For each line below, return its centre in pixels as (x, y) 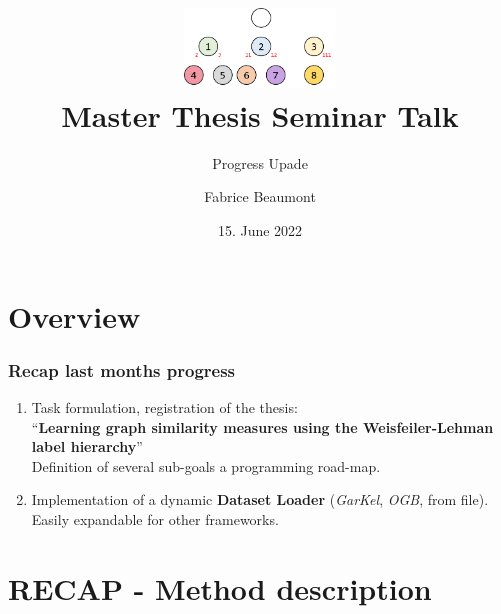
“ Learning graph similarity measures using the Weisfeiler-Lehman (262, 426)
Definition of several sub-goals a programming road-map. (206, 465)
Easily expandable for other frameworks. (155, 519)
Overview (74, 315)
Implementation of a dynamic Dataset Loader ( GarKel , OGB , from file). (260, 499)
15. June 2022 (260, 230)
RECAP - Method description (220, 587)
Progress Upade (260, 162)
